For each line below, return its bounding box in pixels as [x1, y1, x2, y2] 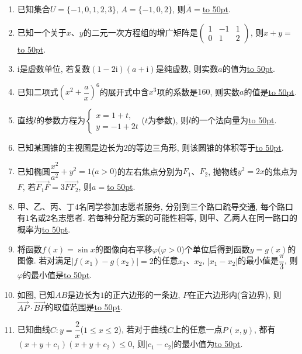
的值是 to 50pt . [244, 85, 297, 98]
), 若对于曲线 [118, 323, 168, 335]
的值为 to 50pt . [222, 63, 275, 75]
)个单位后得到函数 [181, 242, 250, 255]
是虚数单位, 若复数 [19, 63, 91, 75]
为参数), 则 [147, 114, 189, 126]
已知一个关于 [17, 26, 67, 38]
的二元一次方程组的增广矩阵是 [83, 26, 198, 38]
